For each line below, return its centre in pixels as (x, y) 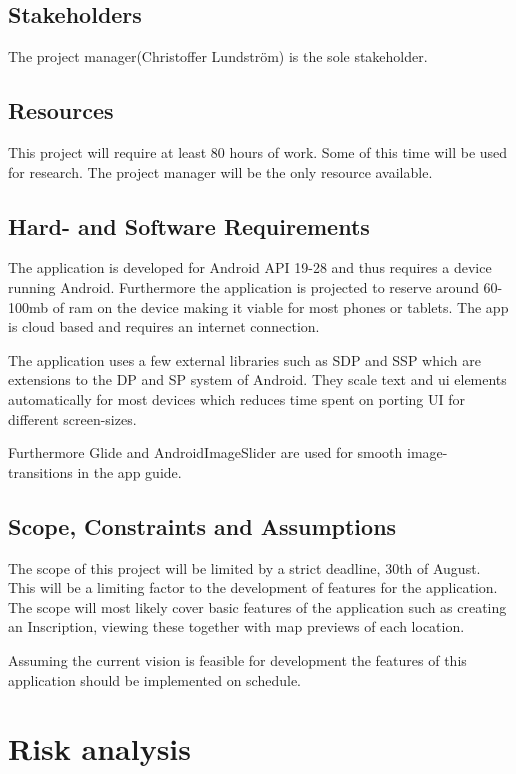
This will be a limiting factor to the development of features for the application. (253, 587)
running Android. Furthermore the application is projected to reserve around (243, 286)
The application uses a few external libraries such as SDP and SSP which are (244, 359)
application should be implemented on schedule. (155, 679)
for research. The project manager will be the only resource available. (220, 171)
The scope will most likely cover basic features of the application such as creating (257, 606)
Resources (61, 110)
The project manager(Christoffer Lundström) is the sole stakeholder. (218, 56)
